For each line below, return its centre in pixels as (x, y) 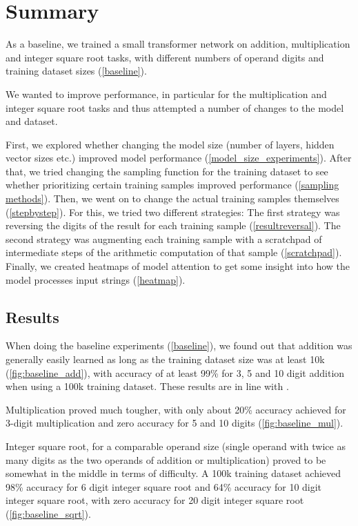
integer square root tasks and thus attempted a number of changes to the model (175, 107)
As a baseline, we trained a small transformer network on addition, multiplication (178, 44)
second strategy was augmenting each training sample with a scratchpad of (164, 238)
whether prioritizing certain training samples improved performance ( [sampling (172, 185)
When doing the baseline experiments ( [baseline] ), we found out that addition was (179, 345)
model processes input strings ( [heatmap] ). (96, 279)
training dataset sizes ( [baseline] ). (76, 71)
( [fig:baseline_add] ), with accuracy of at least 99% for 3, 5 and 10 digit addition (175, 372)
